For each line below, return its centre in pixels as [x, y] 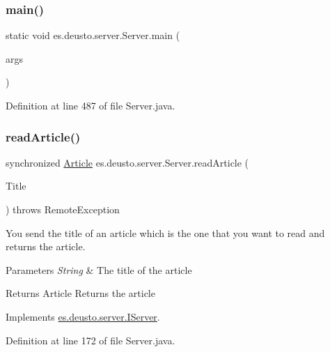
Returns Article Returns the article [80, 293]
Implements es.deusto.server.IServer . [83, 316]
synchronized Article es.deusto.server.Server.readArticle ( [127, 162]
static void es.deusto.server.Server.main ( [93, 35]
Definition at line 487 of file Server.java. [91, 105]
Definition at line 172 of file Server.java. [91, 340]
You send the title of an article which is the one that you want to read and [165, 232]
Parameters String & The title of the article [99, 269]
